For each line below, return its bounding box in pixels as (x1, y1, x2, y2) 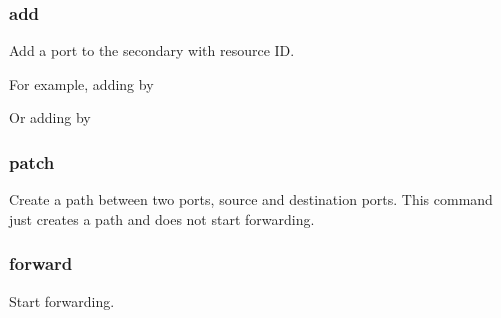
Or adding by (9, 107, 91, 128)
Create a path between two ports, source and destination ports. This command (9, 189, 493, 210)
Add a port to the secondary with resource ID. (9, 40, 295, 61)
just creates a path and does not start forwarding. (9, 208, 315, 229)
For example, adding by (9, 73, 154, 94)
